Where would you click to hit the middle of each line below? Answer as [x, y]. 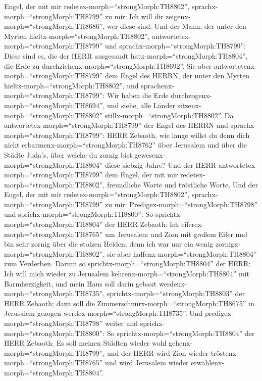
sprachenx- [158, 85]
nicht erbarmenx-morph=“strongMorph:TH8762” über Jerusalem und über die [125, 145]
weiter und [122, 323]
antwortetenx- [235, 65]
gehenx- [181, 343]
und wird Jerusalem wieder [147, 363]
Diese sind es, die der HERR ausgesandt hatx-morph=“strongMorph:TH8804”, [126, 55]
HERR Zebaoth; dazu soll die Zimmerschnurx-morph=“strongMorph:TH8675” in [129, 303]
